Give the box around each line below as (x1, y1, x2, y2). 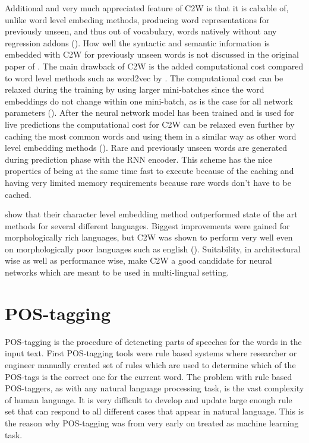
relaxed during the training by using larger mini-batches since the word (5, 83, 264, 96)
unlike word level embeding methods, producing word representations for (5, 13, 270, 26)
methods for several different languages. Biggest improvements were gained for (5, 219, 290, 232)
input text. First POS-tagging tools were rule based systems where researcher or (5, 347, 297, 359)
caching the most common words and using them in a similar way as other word (5, 129, 297, 142)
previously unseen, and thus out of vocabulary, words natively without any (5, 25, 277, 37)
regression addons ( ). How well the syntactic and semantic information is (5, 36, 270, 49)
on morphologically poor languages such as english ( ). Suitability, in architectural (5, 242, 301, 255)
